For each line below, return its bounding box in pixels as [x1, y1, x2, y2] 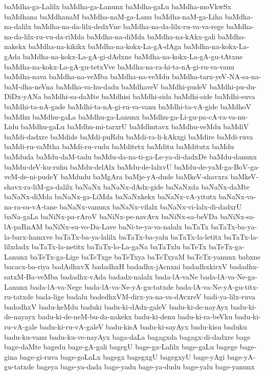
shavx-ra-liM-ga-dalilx [4, 181, 73, 192]
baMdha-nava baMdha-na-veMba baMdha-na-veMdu [4, 71, 170, 82]
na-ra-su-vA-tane [4, 201, 57, 212]
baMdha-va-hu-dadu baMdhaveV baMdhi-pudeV [56, 81, 207, 91]
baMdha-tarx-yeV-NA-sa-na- [171, 71, 261, 82]
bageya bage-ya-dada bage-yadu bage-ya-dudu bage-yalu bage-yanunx [36, 361, 255, 372]
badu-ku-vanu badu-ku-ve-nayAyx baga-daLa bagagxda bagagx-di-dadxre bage [4, 331, 251, 342]
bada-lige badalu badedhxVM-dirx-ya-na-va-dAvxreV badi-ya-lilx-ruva [35, 291, 255, 302]
